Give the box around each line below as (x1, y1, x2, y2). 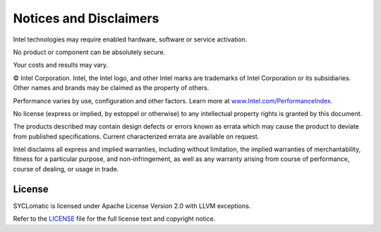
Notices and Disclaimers (13, 11, 159, 26)
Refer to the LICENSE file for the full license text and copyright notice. (13, 214, 216, 223)
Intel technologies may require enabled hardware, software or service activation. (13, 35, 248, 44)
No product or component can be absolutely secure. (13, 48, 166, 56)
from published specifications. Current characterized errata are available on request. (13, 132, 260, 141)
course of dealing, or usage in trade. (13, 165, 119, 173)
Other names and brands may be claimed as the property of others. (13, 84, 210, 92)
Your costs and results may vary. (13, 60, 109, 70)
